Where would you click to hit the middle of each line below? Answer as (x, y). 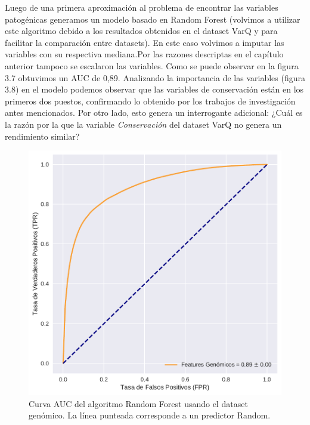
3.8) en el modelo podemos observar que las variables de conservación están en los (154, 89)
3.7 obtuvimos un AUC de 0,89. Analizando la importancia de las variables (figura (155, 77)
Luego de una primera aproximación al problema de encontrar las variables (142, 7)
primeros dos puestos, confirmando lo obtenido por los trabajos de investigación (150, 101)
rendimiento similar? (42, 136)
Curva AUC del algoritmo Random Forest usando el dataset (138, 403)
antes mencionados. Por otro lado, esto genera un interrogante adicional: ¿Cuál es (154, 113)
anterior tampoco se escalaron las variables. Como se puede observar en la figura (152, 65)
